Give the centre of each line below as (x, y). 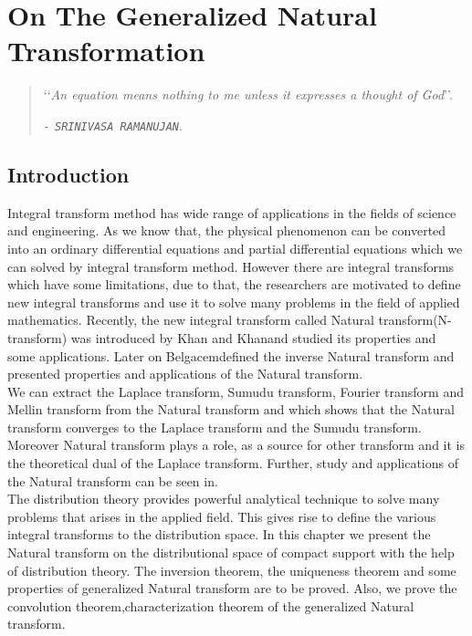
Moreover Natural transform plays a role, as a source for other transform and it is (236, 445)
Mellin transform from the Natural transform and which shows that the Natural (231, 409)
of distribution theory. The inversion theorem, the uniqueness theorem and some (232, 570)
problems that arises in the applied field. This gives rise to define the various (222, 516)
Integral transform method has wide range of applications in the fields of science (232, 212)
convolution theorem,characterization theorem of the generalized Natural (211, 605)
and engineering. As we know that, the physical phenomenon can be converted (227, 230)
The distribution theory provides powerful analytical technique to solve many (224, 499)
